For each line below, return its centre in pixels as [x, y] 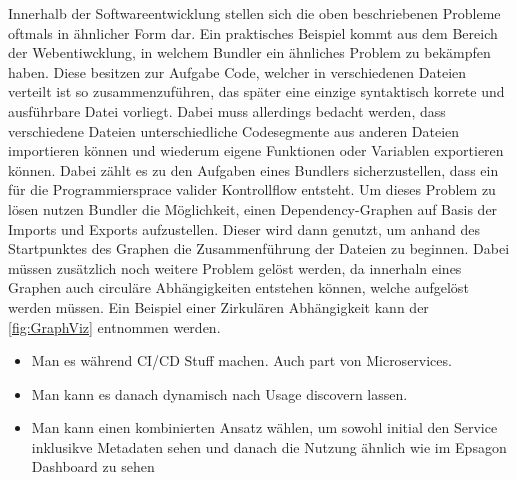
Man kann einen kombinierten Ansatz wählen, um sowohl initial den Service [264, 427]
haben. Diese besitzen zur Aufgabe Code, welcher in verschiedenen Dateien [237, 71]
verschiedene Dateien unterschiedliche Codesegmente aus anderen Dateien [234, 130]
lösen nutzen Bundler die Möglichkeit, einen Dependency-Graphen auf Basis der [253, 208]
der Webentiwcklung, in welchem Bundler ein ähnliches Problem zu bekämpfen [249, 52]
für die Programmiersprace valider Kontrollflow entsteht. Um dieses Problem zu [252, 189]
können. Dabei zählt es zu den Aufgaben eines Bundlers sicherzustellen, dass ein [253, 169]
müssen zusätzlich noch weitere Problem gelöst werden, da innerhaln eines [235, 267]
